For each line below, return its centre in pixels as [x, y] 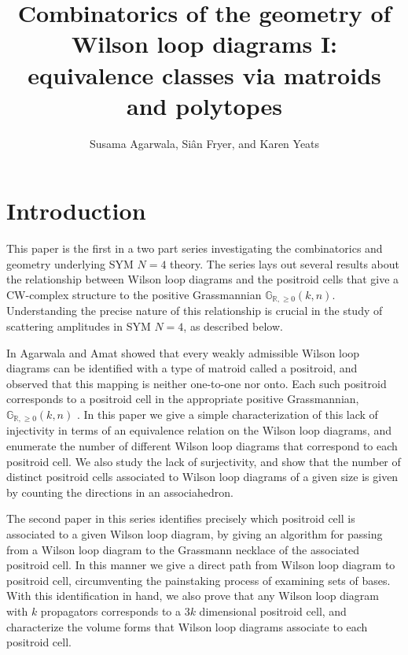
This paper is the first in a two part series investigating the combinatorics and [195, 248]
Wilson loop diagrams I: [204, 44]
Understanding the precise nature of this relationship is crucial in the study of [195, 311]
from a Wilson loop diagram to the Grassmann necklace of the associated [183, 549]
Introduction [76, 211]
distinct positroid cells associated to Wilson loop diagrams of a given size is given [202, 477]
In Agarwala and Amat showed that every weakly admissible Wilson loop [183, 352]
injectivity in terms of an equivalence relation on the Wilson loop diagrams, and [199, 430]
